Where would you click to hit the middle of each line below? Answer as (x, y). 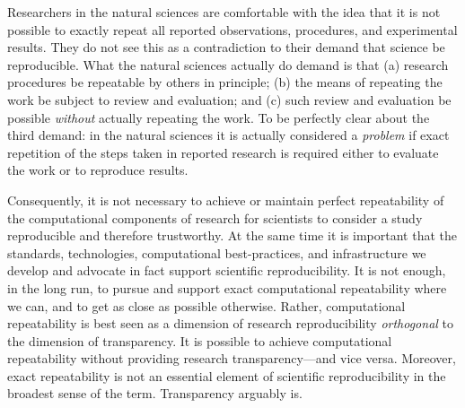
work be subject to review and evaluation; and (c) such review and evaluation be (229, 99)
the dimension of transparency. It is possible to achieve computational (200, 340)
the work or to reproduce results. (98, 170)
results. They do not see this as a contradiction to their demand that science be (226, 47)
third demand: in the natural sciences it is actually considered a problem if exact (228, 135)
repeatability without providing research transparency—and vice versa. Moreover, (232, 358)
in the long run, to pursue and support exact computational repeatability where (227, 287)
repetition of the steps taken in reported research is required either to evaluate (223, 152)
